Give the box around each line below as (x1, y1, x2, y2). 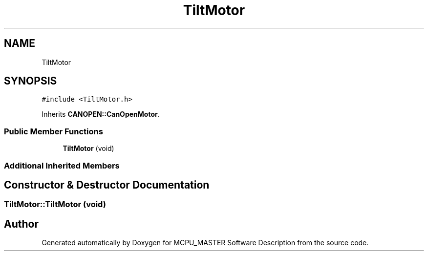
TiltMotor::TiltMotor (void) (4, 199, 106, 210)
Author (4, 217, 39, 230)
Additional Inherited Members (4, 160, 120, 170)
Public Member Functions (4, 126, 103, 136)
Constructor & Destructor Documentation (4, 178, 210, 191)
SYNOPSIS (4, 75, 57, 87)
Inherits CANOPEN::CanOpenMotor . (42, 110, 160, 119)
